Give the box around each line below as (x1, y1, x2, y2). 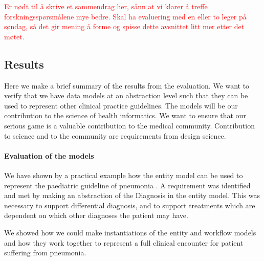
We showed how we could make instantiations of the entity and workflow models (4, 227, 256, 237)
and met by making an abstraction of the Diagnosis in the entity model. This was (4, 190, 260, 201)
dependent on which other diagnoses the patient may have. (4, 210, 188, 221)
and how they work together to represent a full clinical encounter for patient (4, 237, 244, 248)
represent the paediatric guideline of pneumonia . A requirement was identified (4, 180, 251, 190)
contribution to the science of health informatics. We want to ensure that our (4, 110, 246, 121)
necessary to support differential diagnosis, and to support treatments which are (4, 200, 255, 210)
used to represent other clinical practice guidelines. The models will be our (4, 100, 238, 111)
